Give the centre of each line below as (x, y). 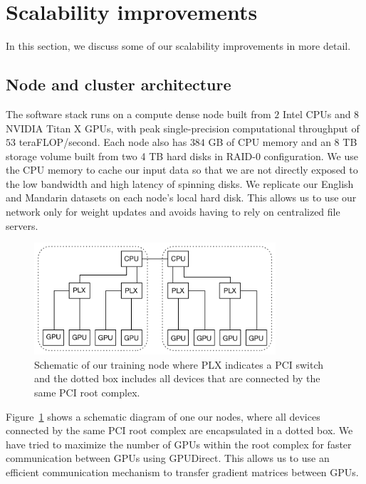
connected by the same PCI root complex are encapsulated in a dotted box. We (179, 430)
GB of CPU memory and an (270, 142)
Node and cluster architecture (119, 84)
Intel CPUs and (317, 114)
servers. (22, 225)
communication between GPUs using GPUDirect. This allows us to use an (168, 458)
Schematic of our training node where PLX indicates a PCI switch (179, 364)
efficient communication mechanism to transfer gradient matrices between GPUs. (182, 472)
